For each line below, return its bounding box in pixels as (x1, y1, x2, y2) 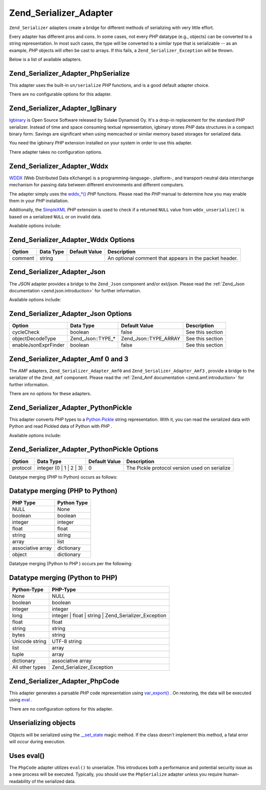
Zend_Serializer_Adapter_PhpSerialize (9, 69, 130, 77)
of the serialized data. (32, 778, 76, 784)
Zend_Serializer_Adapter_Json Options (9, 309, 132, 318)
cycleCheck (12, 329, 39, 336)
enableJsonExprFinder (12, 342, 65, 348)
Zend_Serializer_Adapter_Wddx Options (9, 236, 135, 244)
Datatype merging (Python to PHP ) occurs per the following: (9, 561, 133, 567)
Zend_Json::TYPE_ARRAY (121, 335, 181, 342)
